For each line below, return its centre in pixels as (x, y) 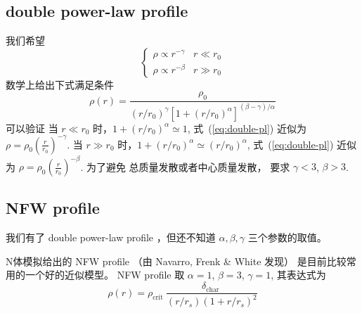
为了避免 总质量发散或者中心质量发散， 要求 (188, 166)
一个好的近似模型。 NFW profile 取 (105, 275)
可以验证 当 (32, 128)
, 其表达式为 (298, 275)
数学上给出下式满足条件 (60, 84)
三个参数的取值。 (287, 237)
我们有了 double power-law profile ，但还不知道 (111, 237)
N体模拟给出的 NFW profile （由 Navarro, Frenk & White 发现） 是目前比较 (176, 261)
